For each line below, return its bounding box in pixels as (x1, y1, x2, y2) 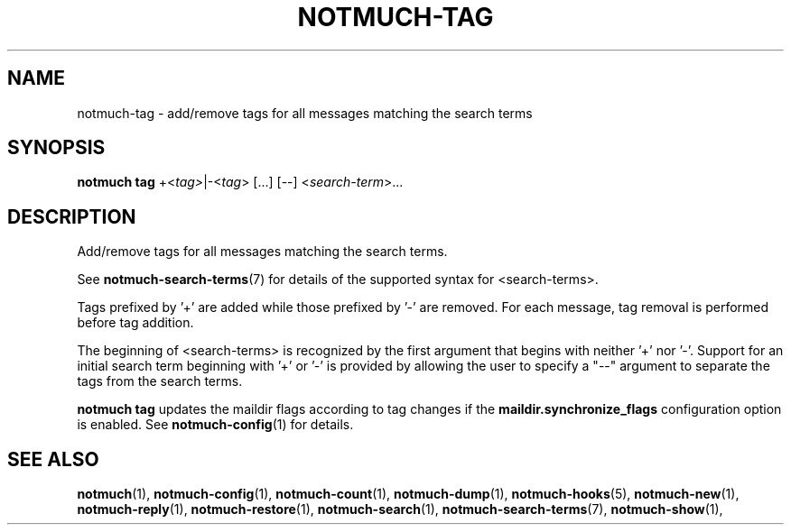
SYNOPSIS (7, 136, 106, 160)
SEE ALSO (7, 447, 99, 471)
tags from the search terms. (77, 373, 243, 390)
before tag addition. (77, 315, 194, 331)
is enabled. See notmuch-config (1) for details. (77, 417, 354, 433)
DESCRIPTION (7, 205, 136, 228)
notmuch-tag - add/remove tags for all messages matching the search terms (77, 105, 533, 121)
